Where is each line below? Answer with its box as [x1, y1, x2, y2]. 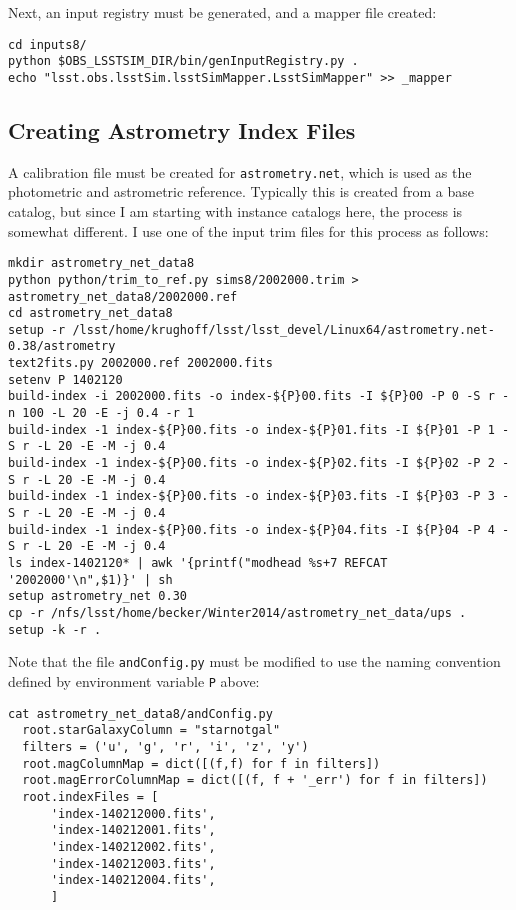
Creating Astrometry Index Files [8, 114, 356, 145]
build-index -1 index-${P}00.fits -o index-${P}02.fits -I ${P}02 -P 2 [8, 456, 495, 471]
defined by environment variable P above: [8, 670, 260, 691]
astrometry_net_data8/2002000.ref [8, 289, 238, 304]
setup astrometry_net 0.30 [8, 589, 187, 604]
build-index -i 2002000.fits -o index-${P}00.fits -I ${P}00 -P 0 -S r [8, 389, 495, 404]
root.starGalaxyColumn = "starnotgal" [22, 723, 281, 738]
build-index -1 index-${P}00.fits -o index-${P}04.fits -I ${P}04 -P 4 [8, 522, 495, 537]
